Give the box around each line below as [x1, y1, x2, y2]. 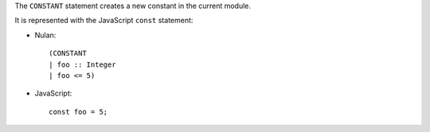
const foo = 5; [49, 107, 108, 116]
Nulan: [34, 30, 57, 40]
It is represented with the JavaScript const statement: [14, 16, 193, 25]
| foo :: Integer [49, 60, 116, 69]
